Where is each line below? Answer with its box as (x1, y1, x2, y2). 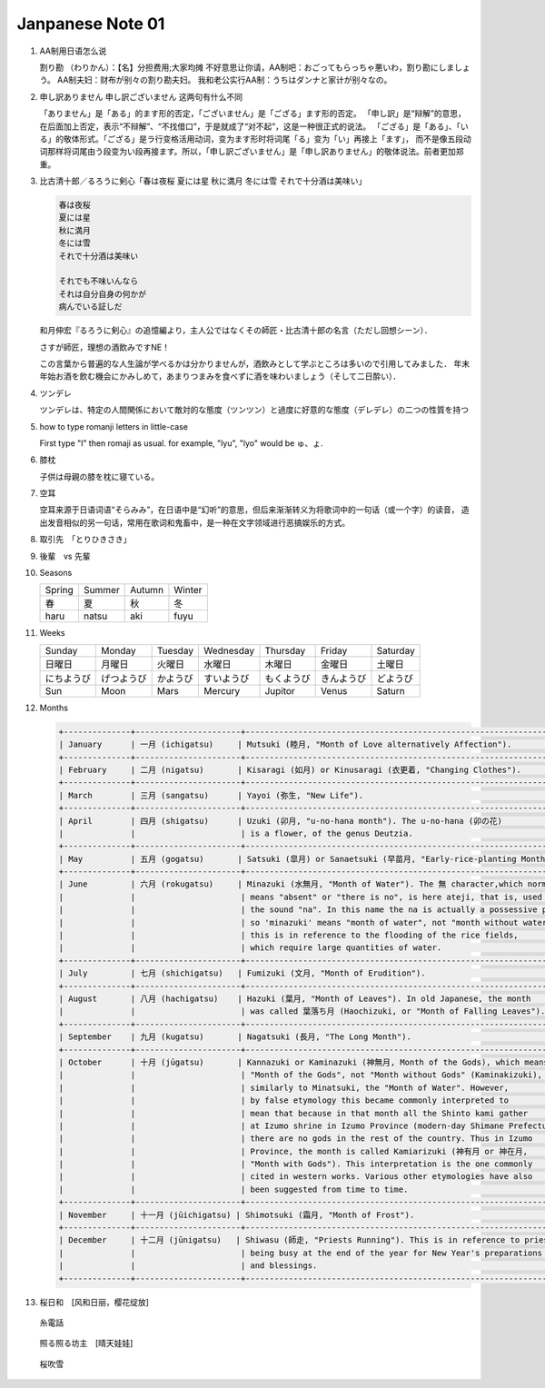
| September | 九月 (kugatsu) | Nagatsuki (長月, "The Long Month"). (58, 1032, 412, 1042)
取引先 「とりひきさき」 (39, 534, 132, 545)
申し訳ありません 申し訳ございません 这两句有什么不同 (39, 91, 243, 102)
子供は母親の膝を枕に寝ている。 (39, 471, 159, 481)
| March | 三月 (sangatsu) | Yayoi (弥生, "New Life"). (58, 790, 364, 800)
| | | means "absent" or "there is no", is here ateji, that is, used (58, 891, 542, 902)
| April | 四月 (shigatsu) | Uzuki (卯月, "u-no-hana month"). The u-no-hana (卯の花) (58, 816, 503, 826)
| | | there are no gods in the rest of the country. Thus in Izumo (58, 1134, 533, 1144)
